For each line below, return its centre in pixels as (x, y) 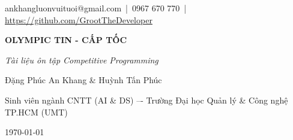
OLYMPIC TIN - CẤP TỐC (66, 40)
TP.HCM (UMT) (36, 112)
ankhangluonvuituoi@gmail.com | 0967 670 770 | (96, 8)
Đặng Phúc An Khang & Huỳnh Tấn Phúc (83, 80)
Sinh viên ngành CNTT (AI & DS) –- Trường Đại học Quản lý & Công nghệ (146, 100)
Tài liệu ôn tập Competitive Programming (82, 60)
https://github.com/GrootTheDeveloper (79, 19)
